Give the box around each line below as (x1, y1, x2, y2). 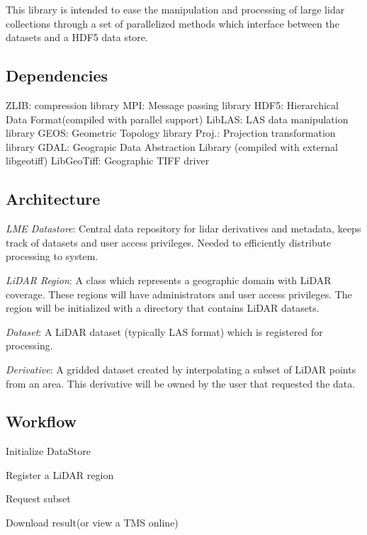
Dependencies (6, 64, 108, 86)
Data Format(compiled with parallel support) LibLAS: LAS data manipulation (6, 111, 349, 126)
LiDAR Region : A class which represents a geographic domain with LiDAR (6, 272, 332, 287)
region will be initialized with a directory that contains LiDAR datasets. (6, 300, 320, 315)
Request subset (6, 491, 71, 506)
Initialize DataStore (6, 444, 91, 458)
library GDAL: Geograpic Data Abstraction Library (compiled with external (6, 139, 338, 154)
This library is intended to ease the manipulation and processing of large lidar (6, 2, 345, 16)
